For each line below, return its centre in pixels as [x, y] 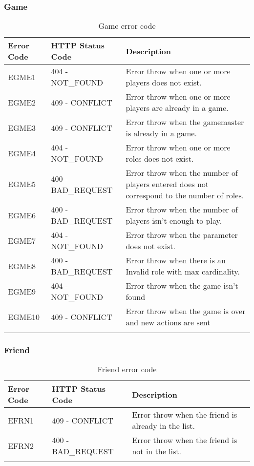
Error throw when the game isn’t [182, 286]
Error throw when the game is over [186, 311]
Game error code [127, 26]
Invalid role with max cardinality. [183, 272]
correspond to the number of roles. [185, 195]
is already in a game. [161, 133]
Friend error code [127, 369]
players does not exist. [164, 83]
